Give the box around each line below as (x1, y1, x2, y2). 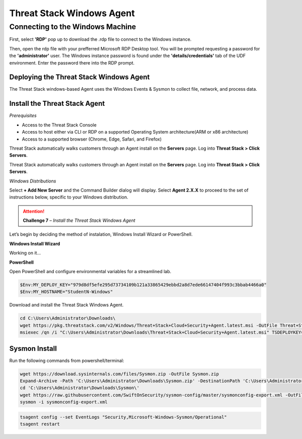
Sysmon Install (9, 344, 57, 353)
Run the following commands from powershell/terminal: (9, 357, 124, 363)
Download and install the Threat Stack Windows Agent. (9, 302, 124, 308)
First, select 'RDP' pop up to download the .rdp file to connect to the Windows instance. (9, 36, 192, 42)
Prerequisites (9, 112, 37, 118)
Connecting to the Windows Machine (9, 22, 136, 31)
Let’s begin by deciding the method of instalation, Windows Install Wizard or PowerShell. (9, 231, 193, 237)
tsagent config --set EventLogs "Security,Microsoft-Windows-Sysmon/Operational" (20, 414, 228, 420)
